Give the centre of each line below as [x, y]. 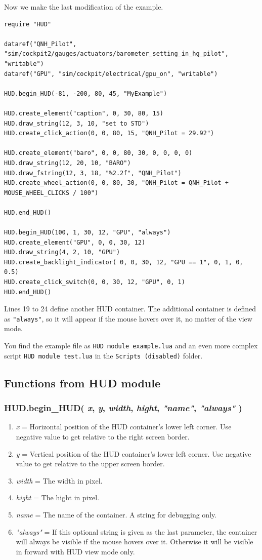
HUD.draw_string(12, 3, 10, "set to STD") [77, 123]
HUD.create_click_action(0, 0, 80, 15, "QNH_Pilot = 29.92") [109, 133]
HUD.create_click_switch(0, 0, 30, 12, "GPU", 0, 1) [95, 282]
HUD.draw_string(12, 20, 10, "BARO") [68, 163]
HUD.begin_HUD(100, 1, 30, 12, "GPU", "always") [88, 233]
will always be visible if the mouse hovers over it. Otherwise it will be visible [135, 542]
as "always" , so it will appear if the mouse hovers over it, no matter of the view [128, 318]
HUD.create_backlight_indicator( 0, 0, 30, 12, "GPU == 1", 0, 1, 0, [124, 262]
